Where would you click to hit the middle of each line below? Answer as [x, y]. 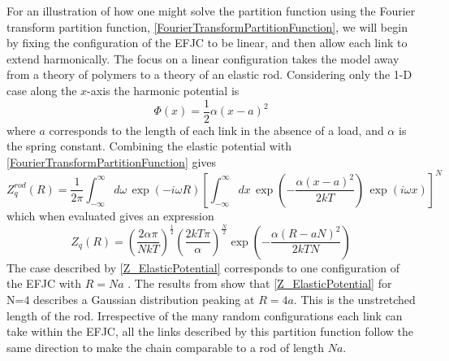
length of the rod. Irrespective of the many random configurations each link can [205, 315]
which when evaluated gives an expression [110, 215]
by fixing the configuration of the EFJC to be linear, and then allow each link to [207, 43]
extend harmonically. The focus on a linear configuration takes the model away [203, 58]
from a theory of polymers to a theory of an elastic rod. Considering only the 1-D [209, 74]
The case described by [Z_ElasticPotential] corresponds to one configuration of [203, 267]
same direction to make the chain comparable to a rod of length [166, 347]
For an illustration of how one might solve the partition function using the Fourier [211, 11]
